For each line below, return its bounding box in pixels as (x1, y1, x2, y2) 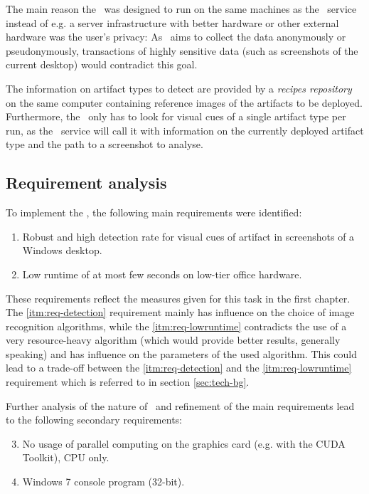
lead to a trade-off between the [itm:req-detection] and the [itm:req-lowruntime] (6, 360, 352, 375)
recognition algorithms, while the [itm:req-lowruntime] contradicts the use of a (6, 318, 347, 333)
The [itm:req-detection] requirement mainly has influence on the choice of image (6, 305, 355, 320)
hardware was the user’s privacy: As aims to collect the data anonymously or (6, 29, 346, 44)
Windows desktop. (22, 243, 102, 258)
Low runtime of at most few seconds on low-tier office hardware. (22, 266, 302, 281)
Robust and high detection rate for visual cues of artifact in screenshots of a (22, 228, 355, 243)
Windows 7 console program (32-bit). (22, 474, 185, 489)
